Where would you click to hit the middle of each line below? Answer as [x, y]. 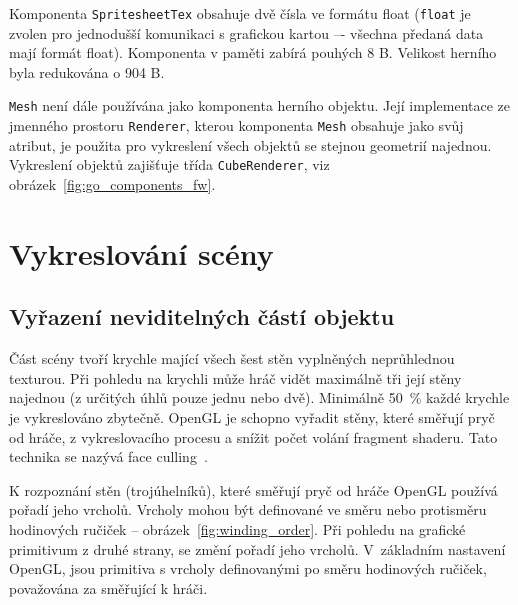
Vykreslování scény [141, 252]
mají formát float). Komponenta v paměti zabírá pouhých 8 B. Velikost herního [253, 52]
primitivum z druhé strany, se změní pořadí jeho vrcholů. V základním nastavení [257, 548]
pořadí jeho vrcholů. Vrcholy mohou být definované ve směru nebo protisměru [248, 509]
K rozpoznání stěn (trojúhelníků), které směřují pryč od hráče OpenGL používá [253, 489]
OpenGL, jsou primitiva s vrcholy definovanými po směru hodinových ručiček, [248, 568]
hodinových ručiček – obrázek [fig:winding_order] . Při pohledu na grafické [237, 528]
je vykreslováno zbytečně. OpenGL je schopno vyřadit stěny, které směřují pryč [252, 416]
